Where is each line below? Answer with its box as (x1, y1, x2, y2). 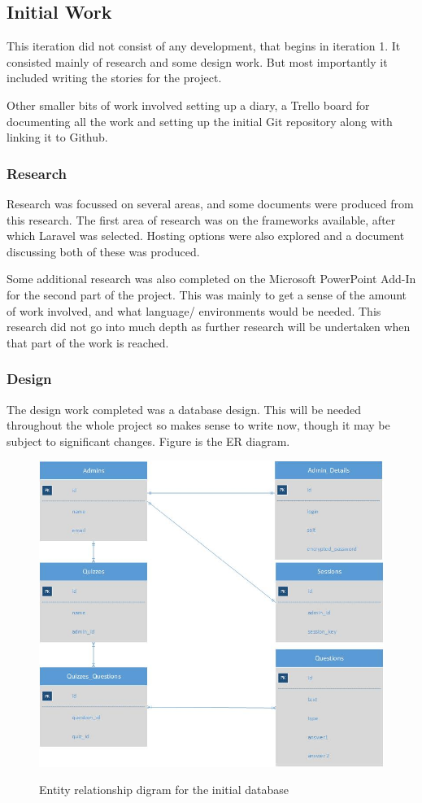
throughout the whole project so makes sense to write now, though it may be (7, 417, 390, 434)
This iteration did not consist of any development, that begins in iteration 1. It (7, 37, 401, 55)
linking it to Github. (7, 129, 108, 146)
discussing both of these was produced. (7, 242, 200, 260)
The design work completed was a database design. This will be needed (7, 400, 361, 417)
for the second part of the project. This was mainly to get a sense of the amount (7, 286, 407, 303)
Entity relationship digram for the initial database (39, 781, 289, 798)
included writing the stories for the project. (7, 69, 222, 86)
